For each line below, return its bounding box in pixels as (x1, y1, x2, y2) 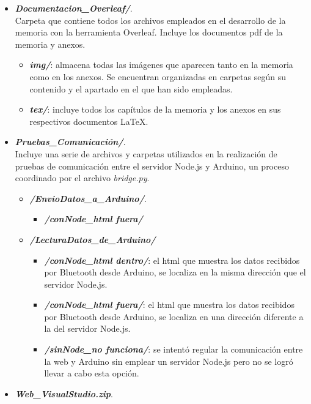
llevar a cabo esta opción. (44, 367, 139, 380)
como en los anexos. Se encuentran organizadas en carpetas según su (29, 70, 286, 83)
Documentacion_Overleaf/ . (15, 2, 133, 14)
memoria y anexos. (15, 37, 86, 50)
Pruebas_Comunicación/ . (15, 135, 126, 148)
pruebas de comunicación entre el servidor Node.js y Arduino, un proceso (15, 159, 289, 172)
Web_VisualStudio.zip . (15, 387, 113, 400)
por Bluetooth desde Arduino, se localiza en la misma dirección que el (44, 266, 306, 279)
